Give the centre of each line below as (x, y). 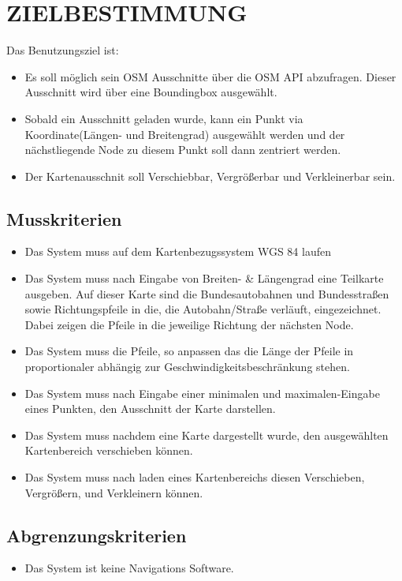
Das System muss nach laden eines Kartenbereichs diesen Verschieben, (195, 477)
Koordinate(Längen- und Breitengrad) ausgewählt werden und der (185, 134)
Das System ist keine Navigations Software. (129, 568)
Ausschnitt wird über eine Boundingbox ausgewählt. (151, 92)
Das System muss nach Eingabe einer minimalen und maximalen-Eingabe (202, 393)
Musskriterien (64, 218)
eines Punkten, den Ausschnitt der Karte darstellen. (150, 409)
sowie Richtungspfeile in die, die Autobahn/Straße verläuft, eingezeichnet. (203, 309)
